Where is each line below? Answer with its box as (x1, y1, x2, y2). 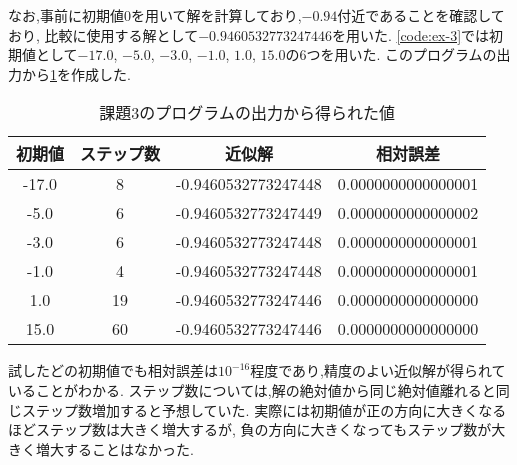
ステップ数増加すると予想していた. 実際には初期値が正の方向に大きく (21, 399, 479, 420)
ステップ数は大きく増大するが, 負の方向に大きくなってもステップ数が (35, 419, 492, 440)
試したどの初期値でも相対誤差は (8, 360, 218, 381)
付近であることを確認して (337, 5, 505, 25)
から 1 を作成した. (21, 63, 131, 84)
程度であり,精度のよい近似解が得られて (250, 360, 506, 381)
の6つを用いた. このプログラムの (285, 44, 497, 65)
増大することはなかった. (35, 438, 194, 459)
